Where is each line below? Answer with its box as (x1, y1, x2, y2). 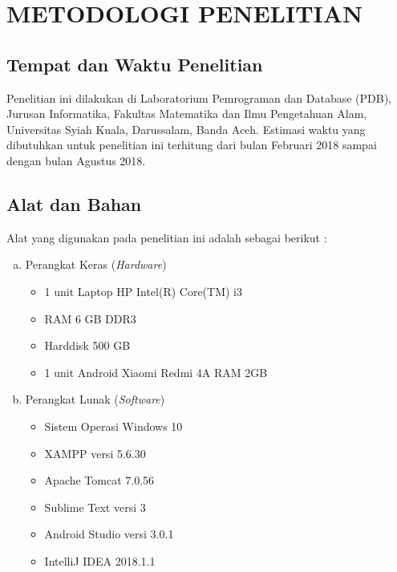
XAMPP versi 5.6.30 (44, 444, 146, 461)
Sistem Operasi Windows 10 (44, 417, 183, 434)
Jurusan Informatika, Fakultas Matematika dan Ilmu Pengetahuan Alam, (6, 105, 367, 122)
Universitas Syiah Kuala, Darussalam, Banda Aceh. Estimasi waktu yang (6, 120, 366, 137)
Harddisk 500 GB (44, 337, 131, 354)
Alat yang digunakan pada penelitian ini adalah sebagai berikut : (6, 229, 327, 245)
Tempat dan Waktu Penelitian (6, 51, 263, 76)
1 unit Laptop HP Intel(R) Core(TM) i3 (44, 282, 243, 299)
